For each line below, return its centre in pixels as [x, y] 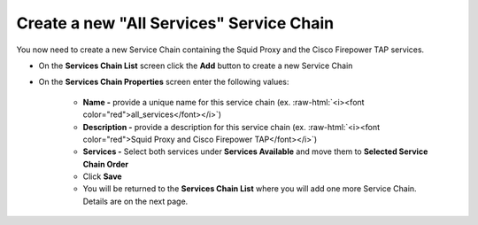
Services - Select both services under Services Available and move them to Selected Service [255, 151]
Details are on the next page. [135, 201]
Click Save [103, 176]
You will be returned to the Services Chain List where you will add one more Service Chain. [250, 189]
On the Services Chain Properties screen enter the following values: [164, 82]
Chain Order [106, 164]
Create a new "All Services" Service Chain [175, 23]
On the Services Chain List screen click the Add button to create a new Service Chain [196, 66]
